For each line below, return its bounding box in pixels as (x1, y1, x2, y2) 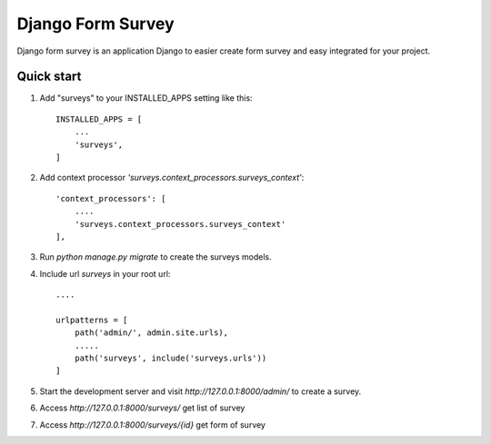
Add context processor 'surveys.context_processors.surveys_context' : (39, 173, 305, 183)
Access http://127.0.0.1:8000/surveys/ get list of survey (39, 402, 245, 413)
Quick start (16, 69, 82, 84)
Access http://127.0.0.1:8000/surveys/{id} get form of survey (39, 419, 266, 430)
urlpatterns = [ (55, 314, 128, 325)
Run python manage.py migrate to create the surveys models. (39, 252, 272, 262)
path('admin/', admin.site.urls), (74, 328, 229, 338)
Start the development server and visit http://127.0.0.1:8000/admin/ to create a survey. (39, 386, 362, 397)
